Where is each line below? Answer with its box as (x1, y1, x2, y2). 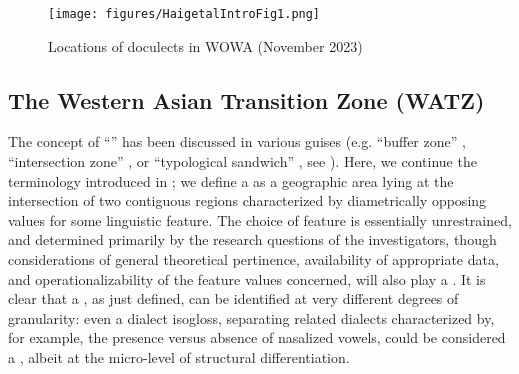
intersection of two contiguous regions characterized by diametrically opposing (8, 190, 487, 211)
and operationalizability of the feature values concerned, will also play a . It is (8, 268, 486, 289)
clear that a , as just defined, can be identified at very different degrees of (8, 288, 459, 309)
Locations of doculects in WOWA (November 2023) (48, 35, 363, 56)
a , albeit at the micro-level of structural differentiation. (8, 346, 350, 367)
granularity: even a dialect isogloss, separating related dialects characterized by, (8, 307, 495, 328)
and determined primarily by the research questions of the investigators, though (8, 229, 497, 250)
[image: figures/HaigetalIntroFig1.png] (48, 7, 321, 21)
